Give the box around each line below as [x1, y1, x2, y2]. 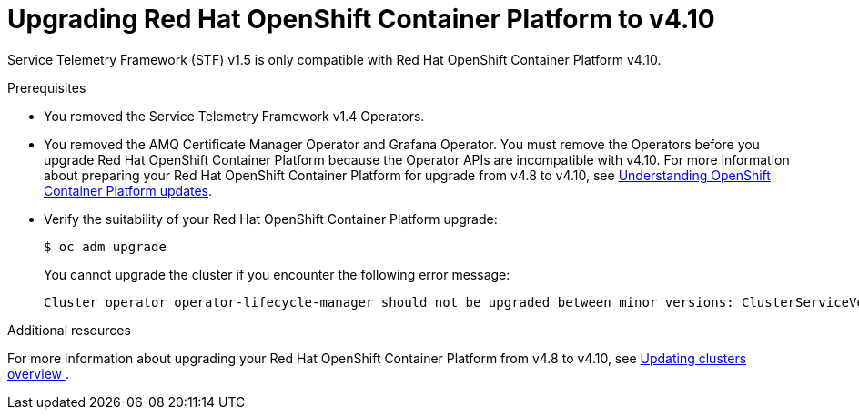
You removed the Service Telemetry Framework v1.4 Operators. [44, 107, 425, 124]
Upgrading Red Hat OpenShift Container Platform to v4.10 [7, 4, 715, 35]
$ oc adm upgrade [44, 239, 167, 254]
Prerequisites [7, 79, 86, 96]
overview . [7, 365, 69, 381]
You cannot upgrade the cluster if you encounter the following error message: [44, 266, 510, 282]
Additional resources [7, 321, 131, 338]
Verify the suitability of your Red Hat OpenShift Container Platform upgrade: [44, 210, 498, 227]
